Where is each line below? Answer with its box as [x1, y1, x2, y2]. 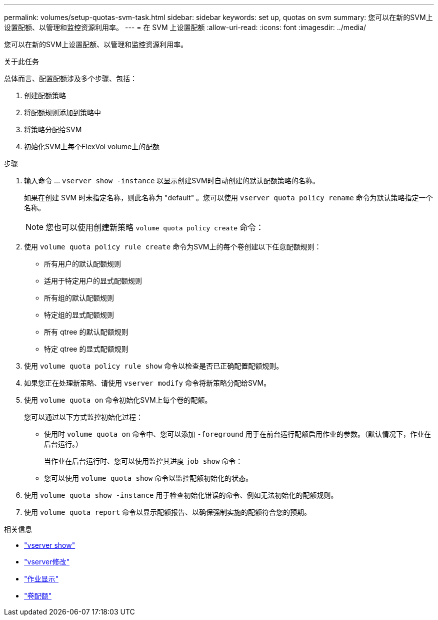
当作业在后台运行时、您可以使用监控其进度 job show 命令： [44, 457, 243, 465]
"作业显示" [24, 574, 59, 583]
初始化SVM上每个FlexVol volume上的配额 [24, 142, 160, 151]
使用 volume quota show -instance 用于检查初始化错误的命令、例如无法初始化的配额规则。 [24, 491, 338, 499]
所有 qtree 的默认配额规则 [44, 328, 128, 336]
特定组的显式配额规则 [44, 311, 114, 319]
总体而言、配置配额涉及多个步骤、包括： [4, 74, 137, 83]
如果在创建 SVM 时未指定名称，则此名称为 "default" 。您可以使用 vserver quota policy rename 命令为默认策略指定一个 [24, 193, 433, 202]
